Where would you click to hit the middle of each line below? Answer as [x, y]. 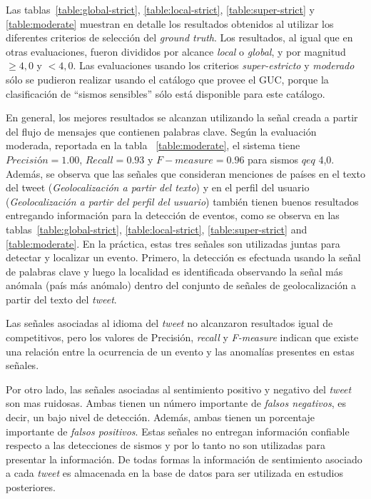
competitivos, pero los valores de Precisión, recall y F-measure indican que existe [182, 337]
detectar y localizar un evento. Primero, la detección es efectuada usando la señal [183, 257]
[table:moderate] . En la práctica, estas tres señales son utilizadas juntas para [173, 243]
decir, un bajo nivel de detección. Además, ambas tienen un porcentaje [161, 417]
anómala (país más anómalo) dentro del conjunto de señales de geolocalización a [181, 285]
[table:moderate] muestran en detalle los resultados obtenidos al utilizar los [170, 23]
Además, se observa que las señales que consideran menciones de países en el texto [185, 173]
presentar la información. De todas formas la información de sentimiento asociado [184, 459]
